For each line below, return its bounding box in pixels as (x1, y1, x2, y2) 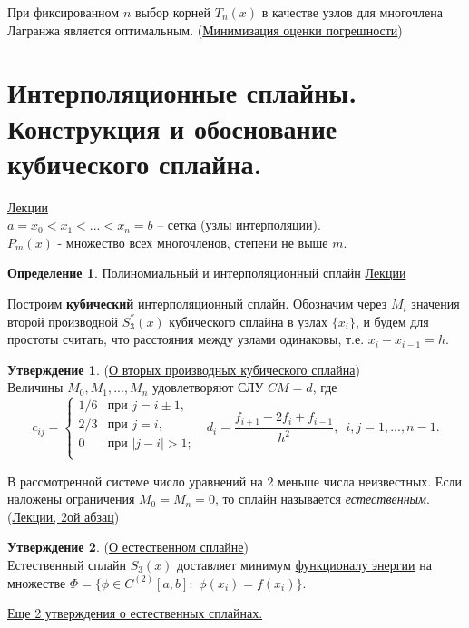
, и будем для (355, 311, 429, 330)
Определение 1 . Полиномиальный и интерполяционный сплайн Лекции (7, 263, 406, 282)
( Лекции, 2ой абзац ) (7, 506, 120, 525)
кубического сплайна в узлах (169, 311, 328, 330)
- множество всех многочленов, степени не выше (57, 232, 328, 251)
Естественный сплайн (7, 555, 126, 574)
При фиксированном (7, 3, 120, 21)
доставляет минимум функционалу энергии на (177, 555, 432, 574)
